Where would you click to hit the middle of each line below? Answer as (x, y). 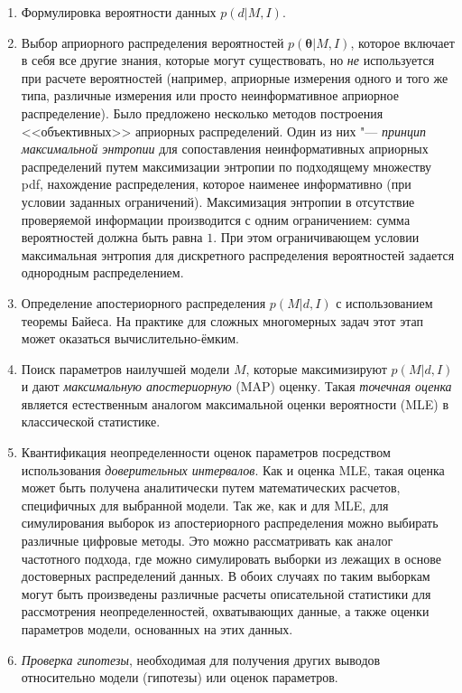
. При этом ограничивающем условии (316, 237)
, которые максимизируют (316, 368)
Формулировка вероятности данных (119, 12)
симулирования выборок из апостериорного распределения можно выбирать (230, 523)
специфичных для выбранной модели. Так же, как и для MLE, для (205, 505)
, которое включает (402, 42)
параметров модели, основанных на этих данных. (157, 629)
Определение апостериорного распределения (143, 302)
